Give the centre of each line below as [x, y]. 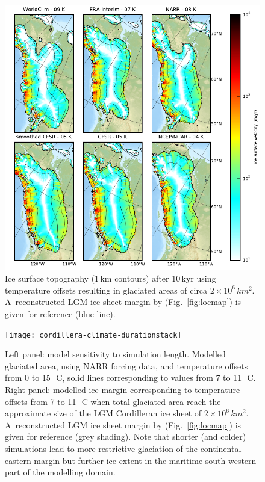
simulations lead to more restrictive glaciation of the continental [123, 448]
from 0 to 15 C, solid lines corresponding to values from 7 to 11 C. [130, 378]
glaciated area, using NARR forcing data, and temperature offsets [126, 366]
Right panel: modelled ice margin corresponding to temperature [123, 389]
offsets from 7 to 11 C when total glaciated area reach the [113, 401]
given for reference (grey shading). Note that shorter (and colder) [126, 437]
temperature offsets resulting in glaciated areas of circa [106, 290]
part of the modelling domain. [60, 472]
